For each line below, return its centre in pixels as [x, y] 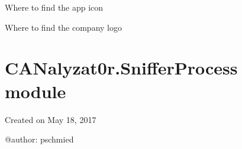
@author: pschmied [39, 139]
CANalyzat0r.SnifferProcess [121, 68]
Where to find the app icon [54, 7]
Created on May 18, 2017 [51, 119]
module [36, 91]
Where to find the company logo [63, 27]
